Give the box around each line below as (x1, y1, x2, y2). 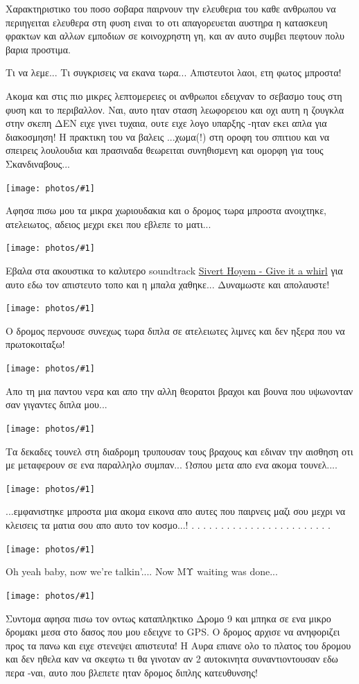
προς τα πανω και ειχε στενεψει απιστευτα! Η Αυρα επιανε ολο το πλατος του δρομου (6, 638, 351, 652)
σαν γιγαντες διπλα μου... (6, 397, 107, 412)
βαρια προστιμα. (6, 42, 71, 56)
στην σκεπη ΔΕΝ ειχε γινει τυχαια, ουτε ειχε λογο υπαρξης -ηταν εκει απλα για (6, 116, 327, 130)
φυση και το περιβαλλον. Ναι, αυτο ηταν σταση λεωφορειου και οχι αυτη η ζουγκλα (6, 102, 344, 116)
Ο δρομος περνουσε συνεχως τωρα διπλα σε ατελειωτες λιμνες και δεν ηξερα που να (6, 323, 345, 337)
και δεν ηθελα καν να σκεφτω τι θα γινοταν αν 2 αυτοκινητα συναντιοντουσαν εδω (6, 651, 338, 666)
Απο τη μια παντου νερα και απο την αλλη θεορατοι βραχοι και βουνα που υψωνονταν (6, 383, 353, 398)
